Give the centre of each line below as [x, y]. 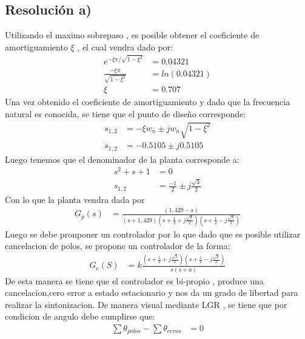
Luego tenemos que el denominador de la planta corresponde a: [122, 159]
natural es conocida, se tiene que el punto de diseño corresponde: [126, 114]
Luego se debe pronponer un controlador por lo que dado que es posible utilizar [153, 234]
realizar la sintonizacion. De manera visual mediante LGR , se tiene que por [146, 304]
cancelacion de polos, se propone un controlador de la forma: [118, 246]
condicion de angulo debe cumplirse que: [80, 316]
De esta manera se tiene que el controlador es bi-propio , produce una [134, 280]
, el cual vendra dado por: [125, 46]
